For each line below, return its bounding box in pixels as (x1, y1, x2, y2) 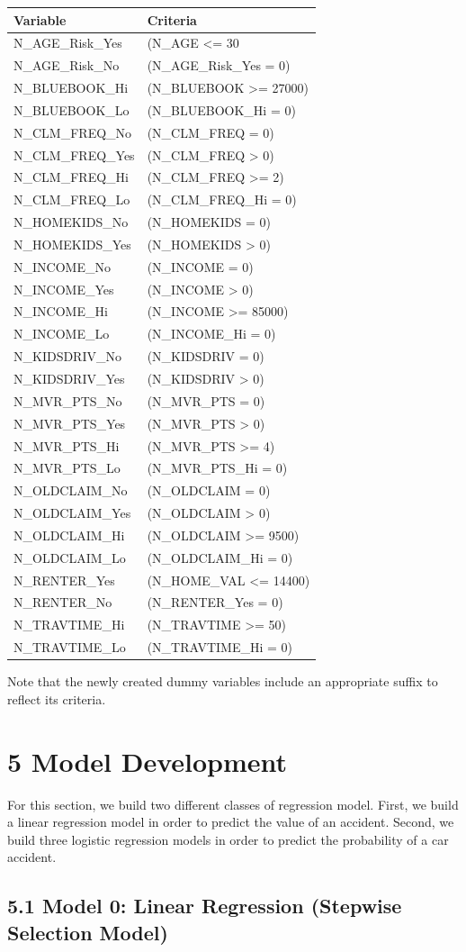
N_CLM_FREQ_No (13, 122, 132, 141)
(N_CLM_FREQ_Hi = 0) (147, 190, 297, 209)
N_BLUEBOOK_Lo (13, 100, 130, 119)
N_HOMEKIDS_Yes (13, 234, 131, 253)
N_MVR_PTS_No (13, 391, 122, 410)
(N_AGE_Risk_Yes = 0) (147, 56, 291, 75)
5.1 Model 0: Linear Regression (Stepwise (7, 892, 402, 920)
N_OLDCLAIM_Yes (13, 503, 131, 522)
